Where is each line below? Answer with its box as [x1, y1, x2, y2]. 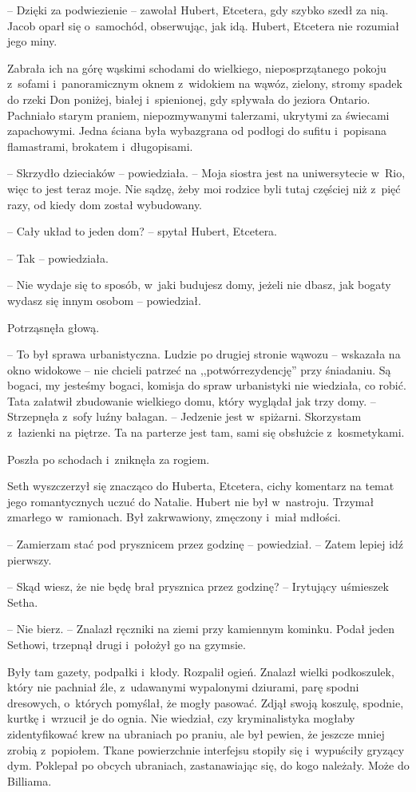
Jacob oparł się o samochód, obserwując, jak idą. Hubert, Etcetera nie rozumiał [7, 17, 399, 34]
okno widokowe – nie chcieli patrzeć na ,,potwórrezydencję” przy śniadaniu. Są [7, 361, 391, 378]
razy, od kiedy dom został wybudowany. [7, 196, 203, 212]
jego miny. [7, 33, 57, 49]
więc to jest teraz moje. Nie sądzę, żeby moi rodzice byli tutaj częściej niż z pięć [7, 180, 401, 196]
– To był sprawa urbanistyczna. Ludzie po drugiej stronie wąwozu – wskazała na [7, 346, 401, 362]
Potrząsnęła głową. [7, 319, 100, 335]
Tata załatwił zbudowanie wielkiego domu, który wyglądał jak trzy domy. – [7, 392, 376, 409]
